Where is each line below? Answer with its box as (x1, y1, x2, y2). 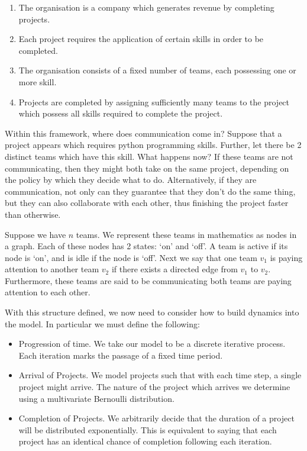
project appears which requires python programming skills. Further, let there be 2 (5, 138, 302, 151)
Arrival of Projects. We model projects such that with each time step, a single (18, 369, 302, 381)
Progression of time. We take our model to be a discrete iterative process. (18, 337, 286, 350)
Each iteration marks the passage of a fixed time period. (18, 349, 223, 361)
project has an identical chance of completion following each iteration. (18, 435, 272, 447)
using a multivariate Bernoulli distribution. (18, 392, 174, 404)
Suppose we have (5, 228, 66, 240)
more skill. (18, 75, 57, 88)
